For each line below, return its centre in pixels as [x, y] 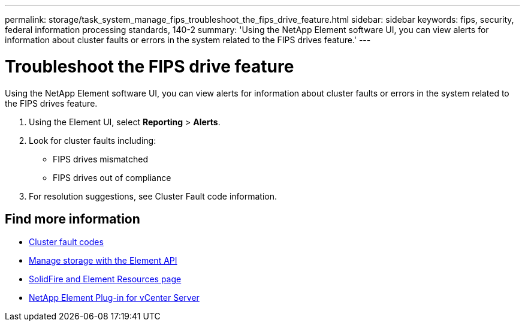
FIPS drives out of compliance [112, 177]
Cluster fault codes [66, 242]
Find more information [73, 219]
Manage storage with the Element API [103, 261]
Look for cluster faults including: [93, 140]
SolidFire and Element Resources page [105, 279]
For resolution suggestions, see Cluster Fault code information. [153, 196]
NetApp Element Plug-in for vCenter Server [114, 298]
